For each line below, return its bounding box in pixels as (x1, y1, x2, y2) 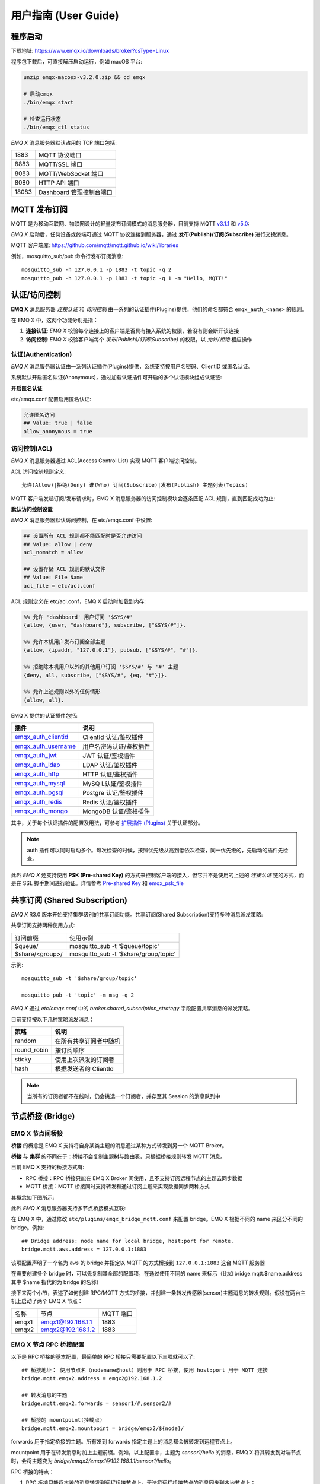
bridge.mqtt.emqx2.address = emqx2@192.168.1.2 (21, 1375, 162, 1382)
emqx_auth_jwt (14, 751, 57, 760)
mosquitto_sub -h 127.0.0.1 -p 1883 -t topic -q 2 (21, 267, 172, 273)
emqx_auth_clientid (14, 733, 68, 741)
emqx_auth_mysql (14, 779, 65, 788)
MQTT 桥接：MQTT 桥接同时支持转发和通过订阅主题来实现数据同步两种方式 (25, 1183, 210, 1190)
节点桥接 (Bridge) (11, 1111, 75, 1121)
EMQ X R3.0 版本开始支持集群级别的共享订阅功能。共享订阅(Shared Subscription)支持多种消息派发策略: (11, 911, 263, 918)
